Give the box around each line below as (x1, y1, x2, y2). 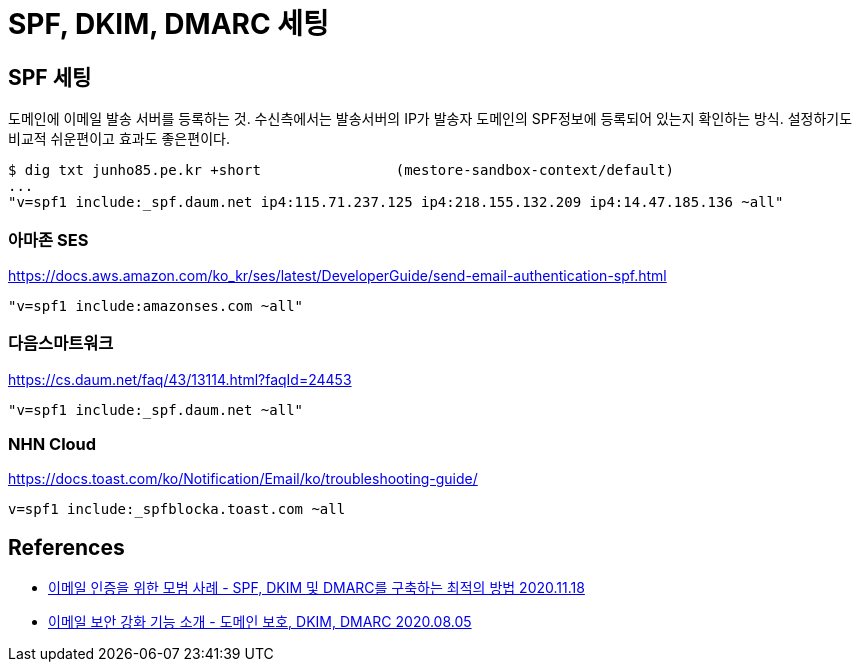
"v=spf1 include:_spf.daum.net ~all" (8, 401, 304, 418)
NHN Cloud (8, 434, 97, 455)
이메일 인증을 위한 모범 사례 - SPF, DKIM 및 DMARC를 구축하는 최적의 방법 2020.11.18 (48, 579, 585, 597)
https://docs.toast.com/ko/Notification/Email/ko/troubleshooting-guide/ (8, 470, 478, 488)
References (8, 534, 125, 560)
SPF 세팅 (8, 64, 92, 90)
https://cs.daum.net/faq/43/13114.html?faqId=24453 (8, 370, 352, 388)
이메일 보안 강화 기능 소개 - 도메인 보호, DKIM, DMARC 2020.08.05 (48, 613, 472, 631)
